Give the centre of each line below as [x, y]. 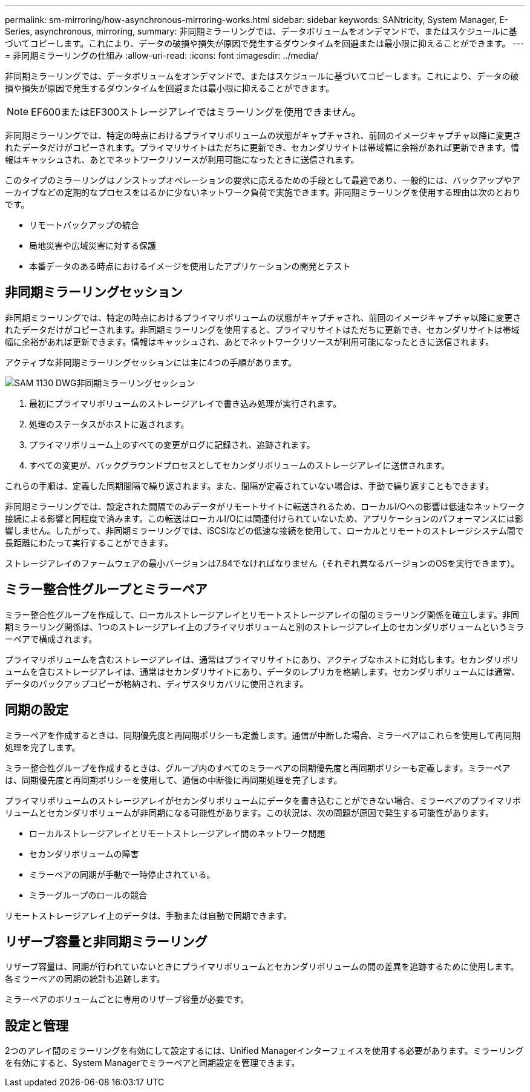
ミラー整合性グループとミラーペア [106, 590]
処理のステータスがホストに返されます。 [109, 424]
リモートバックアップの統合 [84, 225]
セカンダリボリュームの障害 [84, 854]
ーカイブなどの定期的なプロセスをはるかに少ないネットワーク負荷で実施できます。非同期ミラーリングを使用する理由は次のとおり [263, 192]
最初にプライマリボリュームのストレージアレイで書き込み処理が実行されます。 [185, 403]
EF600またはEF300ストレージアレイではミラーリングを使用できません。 [196, 112]
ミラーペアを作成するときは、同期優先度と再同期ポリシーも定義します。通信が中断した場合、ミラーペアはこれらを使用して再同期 [263, 735]
